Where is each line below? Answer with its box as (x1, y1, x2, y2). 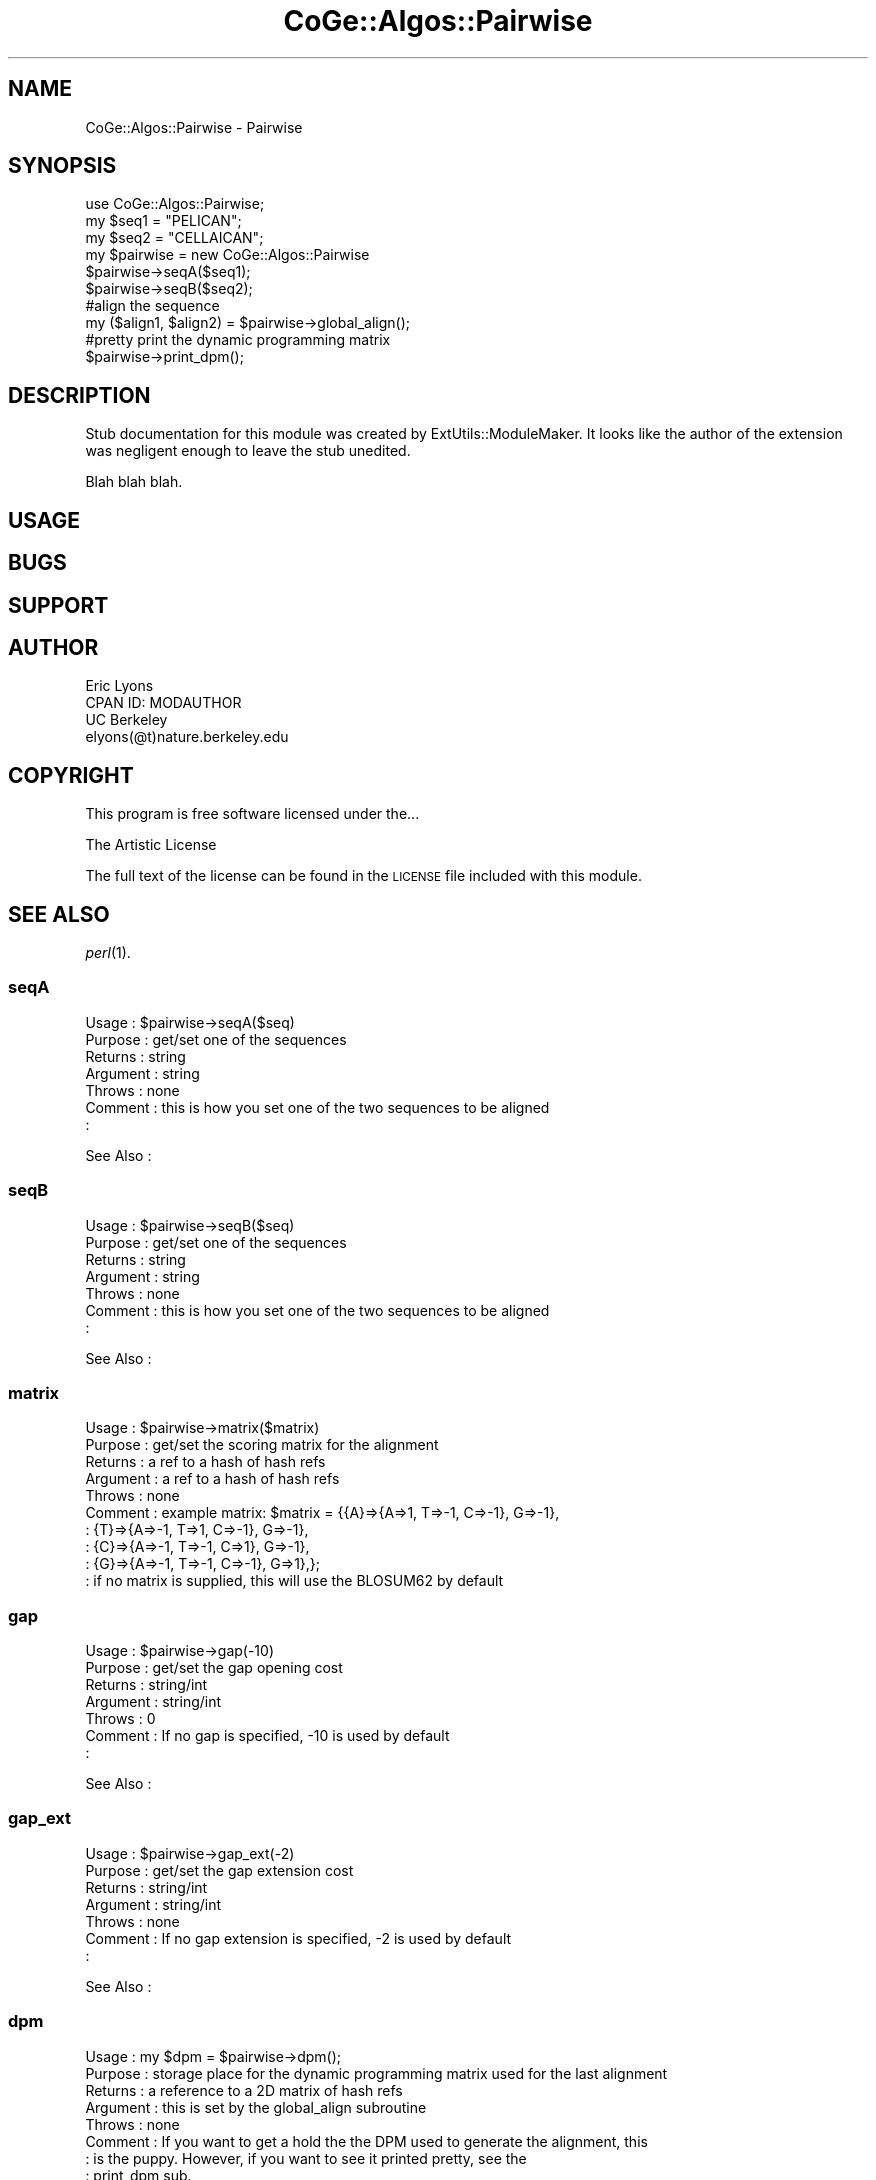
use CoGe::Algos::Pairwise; (85, 195, 265, 213)
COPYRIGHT (8, 762, 134, 788)
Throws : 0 (85, 1710, 156, 1728)
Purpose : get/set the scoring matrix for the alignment (85, 1436, 439, 1454)
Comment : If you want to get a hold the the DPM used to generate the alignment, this (85, 2132, 648, 2150)
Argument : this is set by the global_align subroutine (85, 2098, 427, 2116)
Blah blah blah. (85, 473, 183, 491)
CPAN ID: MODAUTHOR (85, 694, 242, 712)
